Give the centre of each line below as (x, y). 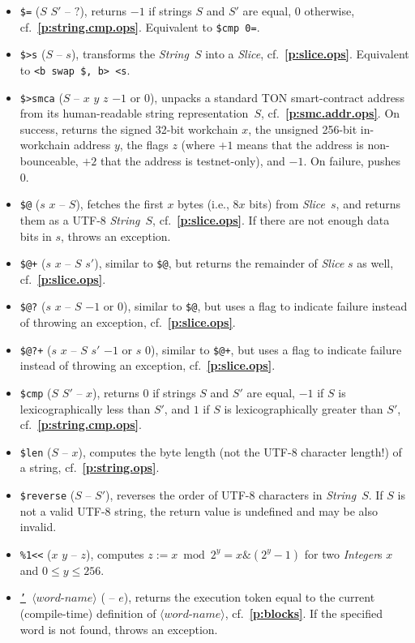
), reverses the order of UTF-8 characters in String (231, 494)
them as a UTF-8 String (80, 219)
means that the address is (300, 145)
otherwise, (329, 11)
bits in (36, 236)
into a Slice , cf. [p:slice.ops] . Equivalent (307, 54)
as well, (375, 263)
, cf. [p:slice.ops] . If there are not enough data (271, 219)
